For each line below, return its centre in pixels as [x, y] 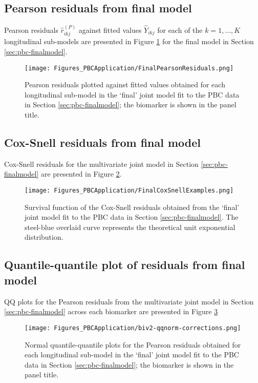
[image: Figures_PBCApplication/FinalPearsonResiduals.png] [129, 68]
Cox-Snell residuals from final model [103, 142]
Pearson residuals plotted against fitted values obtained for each [125, 84]
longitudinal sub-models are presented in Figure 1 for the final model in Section [129, 41]
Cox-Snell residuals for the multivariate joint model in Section [101, 164]
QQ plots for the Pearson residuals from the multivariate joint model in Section [129, 301]
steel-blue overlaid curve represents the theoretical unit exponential [130, 227]
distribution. [44, 237]
